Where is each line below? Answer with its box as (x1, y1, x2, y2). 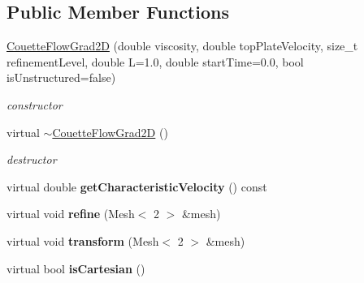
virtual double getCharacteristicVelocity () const (6, 178, 267, 195)
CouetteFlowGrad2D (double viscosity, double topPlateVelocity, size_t (6, 37, 358, 54)
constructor (6, 96, 63, 113)
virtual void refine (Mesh (6, 205, 135, 222)
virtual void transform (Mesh (6, 232, 159, 249)
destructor (6, 151, 57, 168)
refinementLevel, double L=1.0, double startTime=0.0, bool (6, 53, 304, 70)
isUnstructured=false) (6, 69, 116, 86)
